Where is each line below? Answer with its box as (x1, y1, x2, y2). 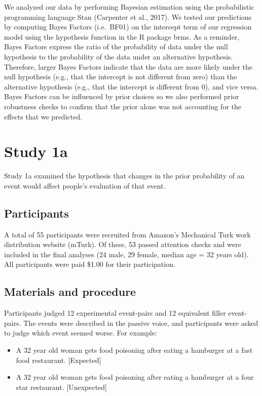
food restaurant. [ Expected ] (16, 354, 101, 365)
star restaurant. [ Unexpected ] (16, 381, 107, 392)
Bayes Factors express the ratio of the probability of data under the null (4, 41, 228, 52)
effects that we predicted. (4, 111, 83, 121)
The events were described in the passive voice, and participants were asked (23, 317, 258, 328)
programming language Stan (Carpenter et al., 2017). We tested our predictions (4, 11, 252, 22)
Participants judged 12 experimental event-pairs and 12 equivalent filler (4, 308, 226, 318)
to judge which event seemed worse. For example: (4, 327, 157, 338)
